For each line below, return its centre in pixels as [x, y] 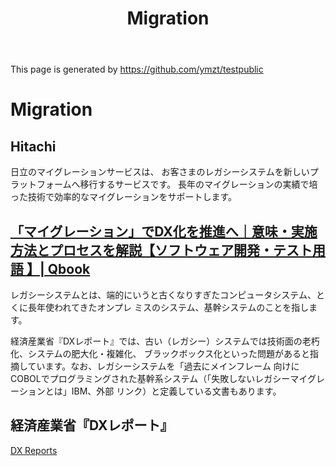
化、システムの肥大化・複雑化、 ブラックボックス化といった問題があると [160, 353]
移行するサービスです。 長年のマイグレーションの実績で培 [198, 184]
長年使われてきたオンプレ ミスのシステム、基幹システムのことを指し [168, 307]
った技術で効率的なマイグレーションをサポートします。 [124, 197]
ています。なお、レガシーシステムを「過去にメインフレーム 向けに [163, 366]
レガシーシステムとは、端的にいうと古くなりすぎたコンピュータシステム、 [163, 295]
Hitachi [33, 146]
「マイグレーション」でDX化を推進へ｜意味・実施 [164, 231]
